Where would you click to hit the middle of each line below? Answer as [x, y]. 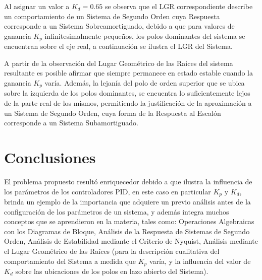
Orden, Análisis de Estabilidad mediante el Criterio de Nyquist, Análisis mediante [131, 241]
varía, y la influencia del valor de [200, 261]
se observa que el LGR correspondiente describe [179, 6]
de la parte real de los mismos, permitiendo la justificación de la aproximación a [128, 103]
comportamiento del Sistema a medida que [70, 261]
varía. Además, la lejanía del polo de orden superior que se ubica [145, 83]
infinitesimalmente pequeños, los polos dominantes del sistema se [145, 36]
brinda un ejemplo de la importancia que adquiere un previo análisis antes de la [127, 202]
